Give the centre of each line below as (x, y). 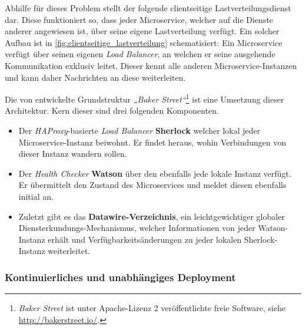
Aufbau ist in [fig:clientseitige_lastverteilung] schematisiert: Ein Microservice (144, 42)
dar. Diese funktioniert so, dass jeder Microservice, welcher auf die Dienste (139, 19)
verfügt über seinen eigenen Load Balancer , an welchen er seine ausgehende (140, 54)
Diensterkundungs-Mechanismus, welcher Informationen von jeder (137, 228)
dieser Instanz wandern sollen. (73, 154)
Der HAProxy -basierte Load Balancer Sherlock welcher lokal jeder (139, 130)
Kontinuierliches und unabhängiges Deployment (120, 277)
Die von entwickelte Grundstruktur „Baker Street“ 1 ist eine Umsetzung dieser (144, 98)
